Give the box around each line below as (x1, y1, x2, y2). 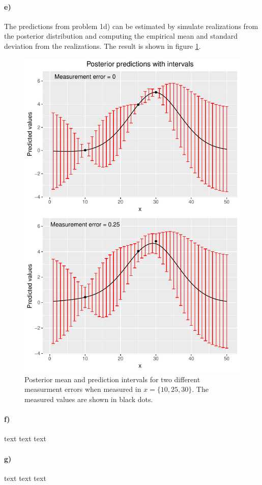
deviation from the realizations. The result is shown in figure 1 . (4, 40, 201, 51)
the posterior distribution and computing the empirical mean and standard (4, 31, 238, 41)
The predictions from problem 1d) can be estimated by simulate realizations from (4, 20, 258, 31)
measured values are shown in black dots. (24, 394, 153, 405)
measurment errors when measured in (24, 384, 141, 394)
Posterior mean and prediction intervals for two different (24, 374, 200, 384)
